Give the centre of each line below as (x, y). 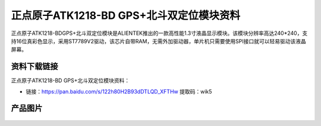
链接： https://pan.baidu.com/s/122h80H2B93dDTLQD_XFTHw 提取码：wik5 (119, 91)
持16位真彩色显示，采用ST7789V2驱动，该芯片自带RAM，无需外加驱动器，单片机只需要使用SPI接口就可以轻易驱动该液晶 (158, 41)
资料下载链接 (34, 67)
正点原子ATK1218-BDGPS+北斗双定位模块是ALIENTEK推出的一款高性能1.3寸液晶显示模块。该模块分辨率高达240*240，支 (159, 33)
